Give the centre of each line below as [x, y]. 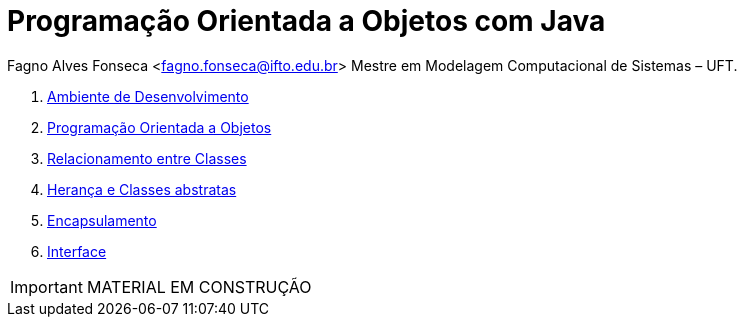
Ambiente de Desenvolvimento [148, 96]
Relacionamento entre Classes [147, 158]
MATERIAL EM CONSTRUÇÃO [199, 286]
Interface [77, 251]
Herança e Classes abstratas [142, 189]
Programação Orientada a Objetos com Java [306, 21]
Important [46, 286]
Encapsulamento [102, 220]
